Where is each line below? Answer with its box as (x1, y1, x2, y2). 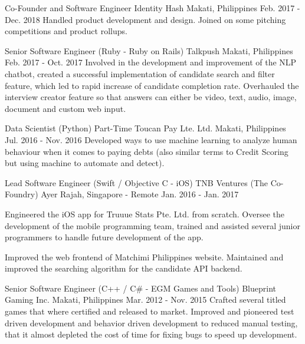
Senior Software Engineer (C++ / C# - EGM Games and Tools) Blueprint (5, 282, 276, 294)
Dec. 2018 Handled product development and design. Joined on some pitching (5, 13, 286, 25)
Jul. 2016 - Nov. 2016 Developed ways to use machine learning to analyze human (5, 133, 297, 145)
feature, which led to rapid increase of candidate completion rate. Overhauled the (5, 79, 299, 91)
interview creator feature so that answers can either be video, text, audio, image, (5, 91, 297, 103)
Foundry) (5, 188, 38, 200)
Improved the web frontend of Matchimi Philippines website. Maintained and (5, 250, 284, 263)
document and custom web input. (5, 102, 126, 114)
